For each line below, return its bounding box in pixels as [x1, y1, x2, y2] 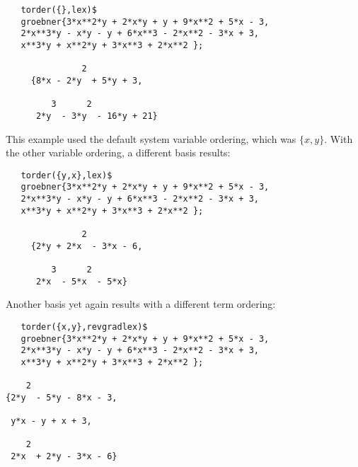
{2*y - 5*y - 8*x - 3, [6, 392, 117, 403]
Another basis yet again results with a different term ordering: [6, 296, 276, 311]
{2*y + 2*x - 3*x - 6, [30, 241, 143, 251]
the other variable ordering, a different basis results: [6, 145, 231, 160]
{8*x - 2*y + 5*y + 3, [30, 75, 143, 86]
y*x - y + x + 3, [11, 416, 92, 427]
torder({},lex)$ [21, 5, 97, 15]
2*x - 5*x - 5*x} [35, 276, 127, 287]
